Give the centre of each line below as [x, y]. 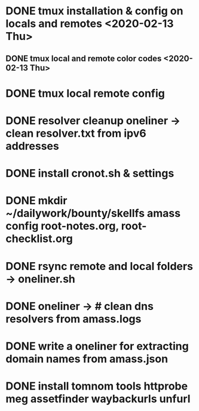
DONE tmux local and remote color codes [84, 58]
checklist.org [39, 239]
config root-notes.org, [62, 226]
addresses [32, 146]
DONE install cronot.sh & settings [90, 174]
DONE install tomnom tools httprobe [97, 386]
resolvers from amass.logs [74, 319]
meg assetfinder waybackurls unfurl [98, 399]
